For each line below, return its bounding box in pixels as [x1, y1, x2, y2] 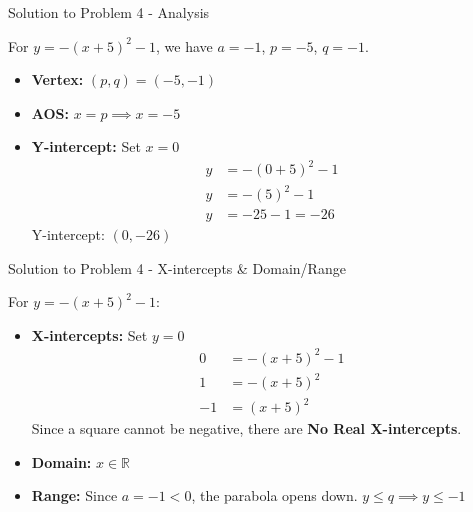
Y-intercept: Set [31, 136, 141, 157]
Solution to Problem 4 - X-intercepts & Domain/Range [8, 257, 346, 278]
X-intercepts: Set [31, 324, 148, 345]
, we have [156, 35, 213, 56]
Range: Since [31, 485, 118, 506]
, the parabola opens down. [191, 485, 358, 506]
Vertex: [31, 69, 84, 90]
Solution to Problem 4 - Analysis [8, 2, 210, 22]
